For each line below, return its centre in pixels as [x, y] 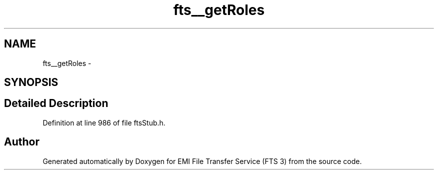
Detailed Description [56, 103]
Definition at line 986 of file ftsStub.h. [104, 122]
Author [22, 142]
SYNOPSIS [31, 82]
